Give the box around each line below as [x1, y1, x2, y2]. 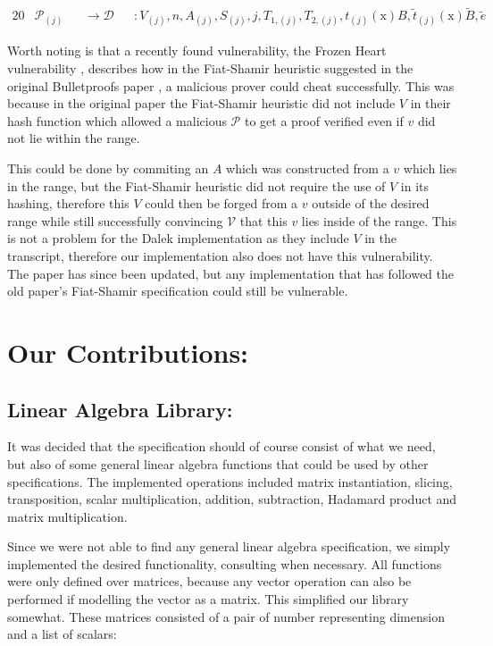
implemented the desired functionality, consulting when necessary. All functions [7, 554, 442, 573]
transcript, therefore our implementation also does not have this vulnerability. [7, 246, 433, 264]
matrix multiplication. [7, 507, 128, 525]
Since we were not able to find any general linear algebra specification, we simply [7, 537, 451, 556]
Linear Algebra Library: [7, 395, 233, 423]
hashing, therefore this [7, 194, 130, 213]
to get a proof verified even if [244, 111, 404, 130]
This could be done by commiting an [7, 159, 209, 177]
